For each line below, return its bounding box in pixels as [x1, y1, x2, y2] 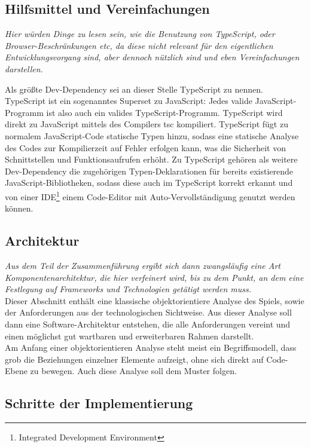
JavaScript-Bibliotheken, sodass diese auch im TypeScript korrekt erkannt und [5, 176, 293, 189]
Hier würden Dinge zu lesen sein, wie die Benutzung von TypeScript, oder [5, 27, 275, 40]
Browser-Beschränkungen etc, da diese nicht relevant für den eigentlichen [5, 39, 273, 51]
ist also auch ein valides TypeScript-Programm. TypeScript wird [46, 106, 283, 118]
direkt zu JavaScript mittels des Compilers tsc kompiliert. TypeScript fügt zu [5, 118, 288, 130]
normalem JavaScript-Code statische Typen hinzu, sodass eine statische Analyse [5, 129, 299, 142]
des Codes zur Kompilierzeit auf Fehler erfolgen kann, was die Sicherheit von [5, 141, 286, 154]
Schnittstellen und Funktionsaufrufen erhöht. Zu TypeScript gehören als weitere [5, 153, 298, 166]
